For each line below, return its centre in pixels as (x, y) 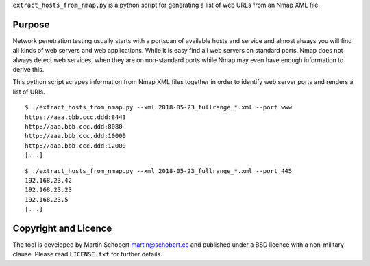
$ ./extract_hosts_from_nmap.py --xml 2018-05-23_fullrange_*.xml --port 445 (159, 171)
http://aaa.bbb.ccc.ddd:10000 (76, 136)
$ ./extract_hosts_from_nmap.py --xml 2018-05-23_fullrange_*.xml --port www (159, 107)
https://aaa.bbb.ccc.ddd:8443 (76, 117)
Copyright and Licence (62, 228)
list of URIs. (29, 92)
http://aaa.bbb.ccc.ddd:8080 (74, 127)
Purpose (31, 24)
